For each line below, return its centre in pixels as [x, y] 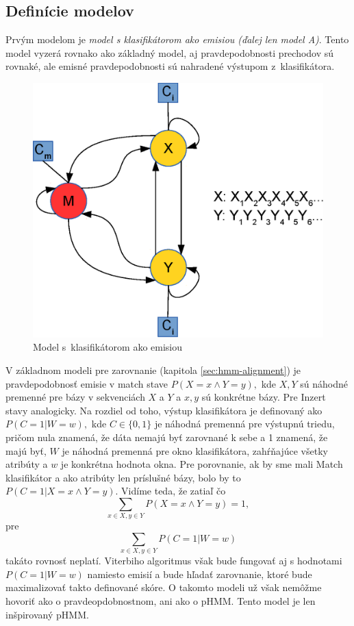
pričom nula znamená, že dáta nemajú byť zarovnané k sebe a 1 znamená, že [167, 437]
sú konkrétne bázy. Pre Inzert [264, 397]
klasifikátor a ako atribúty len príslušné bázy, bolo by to [123, 477]
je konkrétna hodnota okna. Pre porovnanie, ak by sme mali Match [202, 464]
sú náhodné [324, 383]
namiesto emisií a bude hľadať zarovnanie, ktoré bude [200, 574]
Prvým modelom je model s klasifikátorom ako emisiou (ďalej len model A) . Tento [177, 39]
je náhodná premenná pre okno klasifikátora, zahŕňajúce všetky [195, 450]
